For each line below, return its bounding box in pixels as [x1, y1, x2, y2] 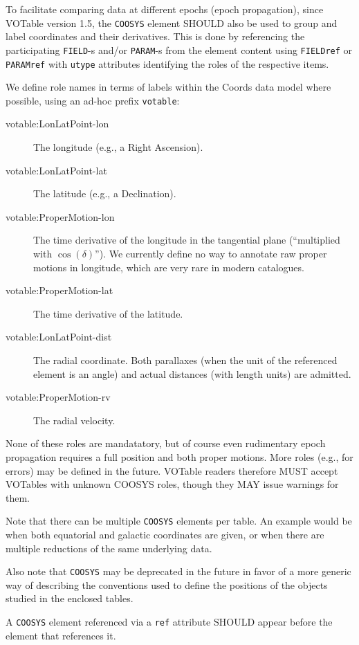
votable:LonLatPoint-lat [6, 163, 107, 177]
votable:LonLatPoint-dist [6, 329, 112, 344]
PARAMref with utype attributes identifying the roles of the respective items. [6, 56, 329, 71]
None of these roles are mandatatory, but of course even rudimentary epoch [6, 436, 326, 451]
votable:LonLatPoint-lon [6, 116, 109, 131]
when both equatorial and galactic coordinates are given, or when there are [6, 527, 324, 541]
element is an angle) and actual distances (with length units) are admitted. [33, 366, 351, 381]
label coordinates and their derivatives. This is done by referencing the [6, 29, 305, 44]
